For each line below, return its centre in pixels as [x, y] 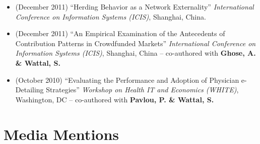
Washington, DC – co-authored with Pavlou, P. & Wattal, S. [115, 99]
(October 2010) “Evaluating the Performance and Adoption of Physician [127, 80]
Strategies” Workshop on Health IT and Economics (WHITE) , [142, 90]
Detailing [29, 90]
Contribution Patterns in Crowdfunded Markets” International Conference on [136, 43]
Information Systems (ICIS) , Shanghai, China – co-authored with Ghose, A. [136, 53]
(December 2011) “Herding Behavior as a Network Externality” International [135, 7]
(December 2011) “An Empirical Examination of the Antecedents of [120, 33]
